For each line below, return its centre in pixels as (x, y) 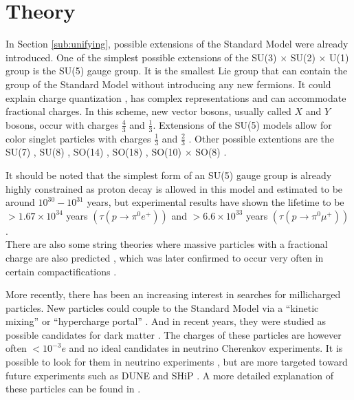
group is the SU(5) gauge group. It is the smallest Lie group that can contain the (177, 71)
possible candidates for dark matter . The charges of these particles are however (174, 334)
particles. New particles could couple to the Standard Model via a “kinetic (162, 307)
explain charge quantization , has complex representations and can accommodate (176, 97)
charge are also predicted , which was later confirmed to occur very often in (165, 257)
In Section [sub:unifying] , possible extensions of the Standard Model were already (177, 44)
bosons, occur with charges (62, 124)
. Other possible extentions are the (262, 138)
